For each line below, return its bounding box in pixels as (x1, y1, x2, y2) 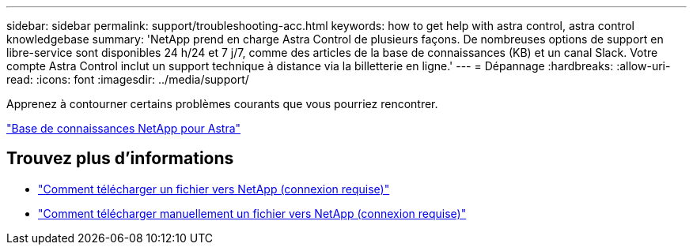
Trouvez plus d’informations (6, 148, 234, 169)
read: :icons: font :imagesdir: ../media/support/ (6, 73, 249, 86)
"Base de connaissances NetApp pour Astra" (6, 122, 241, 135)
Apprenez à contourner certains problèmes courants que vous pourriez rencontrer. (6, 97, 438, 111)
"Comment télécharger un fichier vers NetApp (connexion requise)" (38, 182, 390, 196)
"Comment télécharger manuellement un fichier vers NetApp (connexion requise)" (38, 206, 467, 220)
